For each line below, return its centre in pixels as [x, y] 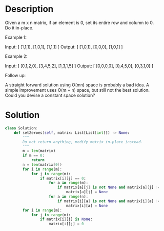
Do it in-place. [19, 27]
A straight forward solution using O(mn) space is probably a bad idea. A [77, 85]
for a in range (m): [69, 183]
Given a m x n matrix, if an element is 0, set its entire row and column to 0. [80, 23]
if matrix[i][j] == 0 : [63, 178]
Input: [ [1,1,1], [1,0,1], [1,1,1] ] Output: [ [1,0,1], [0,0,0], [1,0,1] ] [64, 47]
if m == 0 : [34, 155]
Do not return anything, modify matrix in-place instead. [83, 142]
